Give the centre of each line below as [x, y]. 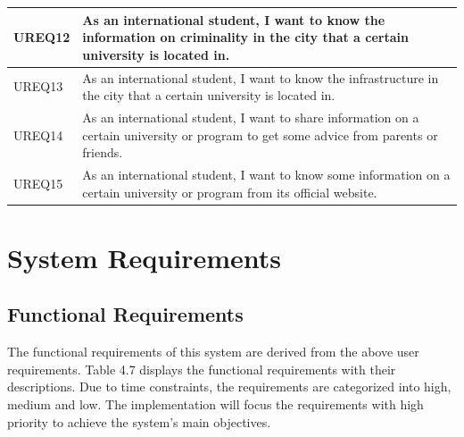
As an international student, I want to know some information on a [266, 174]
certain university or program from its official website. [230, 192]
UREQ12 [42, 37]
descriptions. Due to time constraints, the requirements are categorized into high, [229, 387]
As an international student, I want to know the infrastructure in [261, 77]
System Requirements [144, 257]
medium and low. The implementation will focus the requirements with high [215, 404]
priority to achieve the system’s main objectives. [139, 421]
